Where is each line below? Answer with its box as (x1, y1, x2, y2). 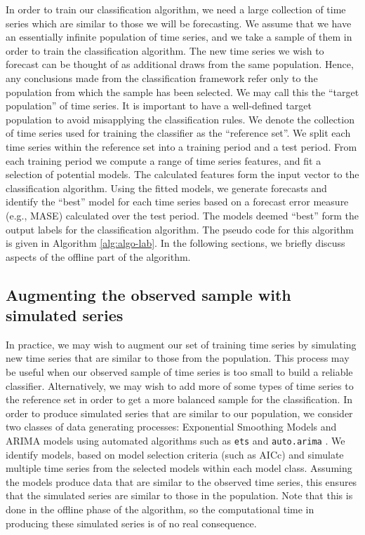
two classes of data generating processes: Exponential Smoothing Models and (6, 419, 337, 434)
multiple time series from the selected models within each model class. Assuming (6, 461, 352, 475)
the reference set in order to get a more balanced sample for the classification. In (6, 392, 352, 407)
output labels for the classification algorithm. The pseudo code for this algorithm (6, 222, 354, 236)
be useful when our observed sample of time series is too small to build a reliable (6, 365, 353, 379)
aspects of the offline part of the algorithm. (6, 249, 191, 264)
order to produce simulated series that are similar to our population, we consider (6, 405, 353, 420)
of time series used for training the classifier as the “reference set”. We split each (6, 126, 351, 140)
